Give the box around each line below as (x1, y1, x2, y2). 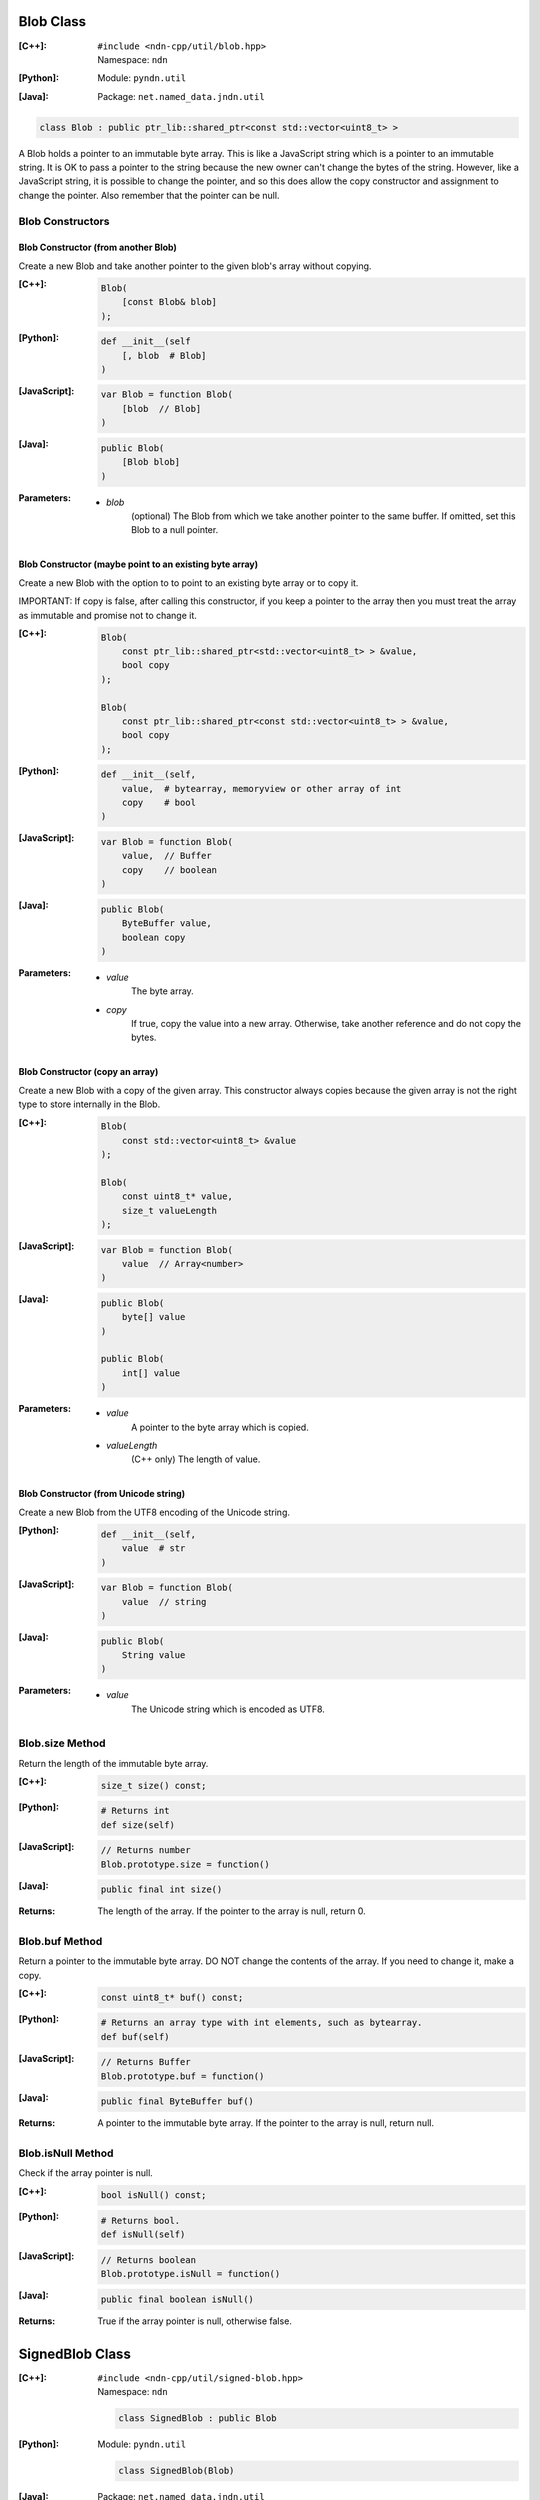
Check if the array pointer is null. (18, 2167, 154, 2179)
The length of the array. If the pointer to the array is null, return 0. (97, 1905, 366, 1917)
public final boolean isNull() (100, 2293, 255, 2305)
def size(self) (100, 1819, 175, 1830)
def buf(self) (100, 2031, 170, 2042)
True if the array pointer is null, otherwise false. (97, 2315, 292, 2327)
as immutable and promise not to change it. (18, 609, 197, 621)
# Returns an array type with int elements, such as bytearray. (100, 2017, 423, 2029)
